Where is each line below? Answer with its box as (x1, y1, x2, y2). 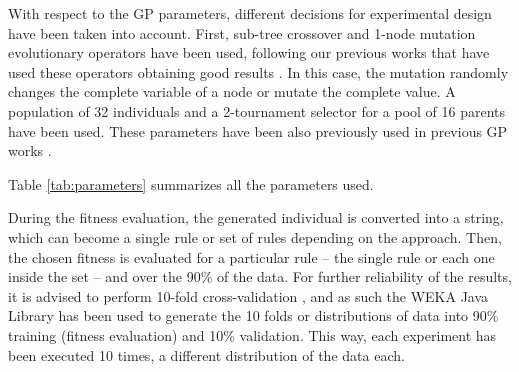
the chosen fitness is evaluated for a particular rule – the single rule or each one (8, 246, 495, 267)
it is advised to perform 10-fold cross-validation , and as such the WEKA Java (8, 285, 489, 306)
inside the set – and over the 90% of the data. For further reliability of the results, (8, 266, 512, 287)
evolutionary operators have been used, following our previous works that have (8, 42, 490, 63)
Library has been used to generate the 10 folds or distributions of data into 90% (8, 305, 499, 326)
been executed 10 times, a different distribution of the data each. (8, 344, 405, 365)
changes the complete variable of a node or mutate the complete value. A (8, 81, 456, 102)
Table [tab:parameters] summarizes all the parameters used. (8, 173, 374, 194)
